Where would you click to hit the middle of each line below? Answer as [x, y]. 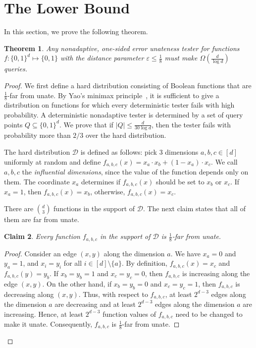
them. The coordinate [37, 181]
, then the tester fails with [191, 124]
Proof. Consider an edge [40, 253]
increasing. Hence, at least [44, 314]
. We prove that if [86, 124]
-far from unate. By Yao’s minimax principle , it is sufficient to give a [113, 95]
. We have [185, 253]
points [13, 124]
